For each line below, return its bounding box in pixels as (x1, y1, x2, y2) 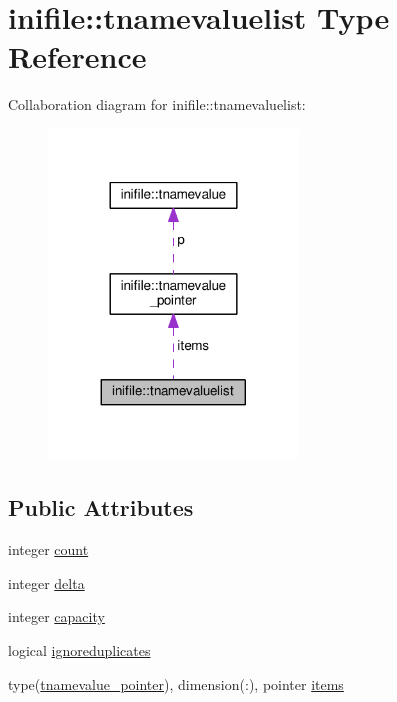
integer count (8, 539, 89, 560)
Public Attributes (8, 492, 194, 523)
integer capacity (8, 606, 105, 627)
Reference (8, 36, 147, 77)
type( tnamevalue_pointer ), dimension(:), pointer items (8, 673, 344, 694)
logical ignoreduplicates (8, 640, 151, 661)
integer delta (8, 572, 85, 593)
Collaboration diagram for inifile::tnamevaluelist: (8, 94, 306, 115)
